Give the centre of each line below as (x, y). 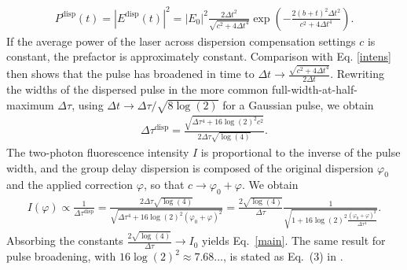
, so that (164, 185)
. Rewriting (357, 74)
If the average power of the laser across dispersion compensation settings (181, 41)
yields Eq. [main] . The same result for (294, 240)
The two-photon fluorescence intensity (98, 152)
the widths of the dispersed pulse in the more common (137, 89)
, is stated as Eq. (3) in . (283, 256)
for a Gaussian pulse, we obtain (298, 104)
